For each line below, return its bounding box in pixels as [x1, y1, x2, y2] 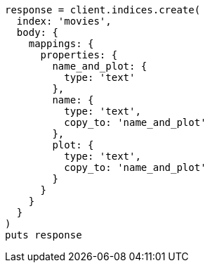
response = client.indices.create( [5, 4, 201, 15]
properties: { [40, 49, 118, 60]
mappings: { [28, 38, 94, 49]
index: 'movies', [16, 15, 112, 27]
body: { [16, 27, 58, 38]
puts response [5, 229, 82, 241]
